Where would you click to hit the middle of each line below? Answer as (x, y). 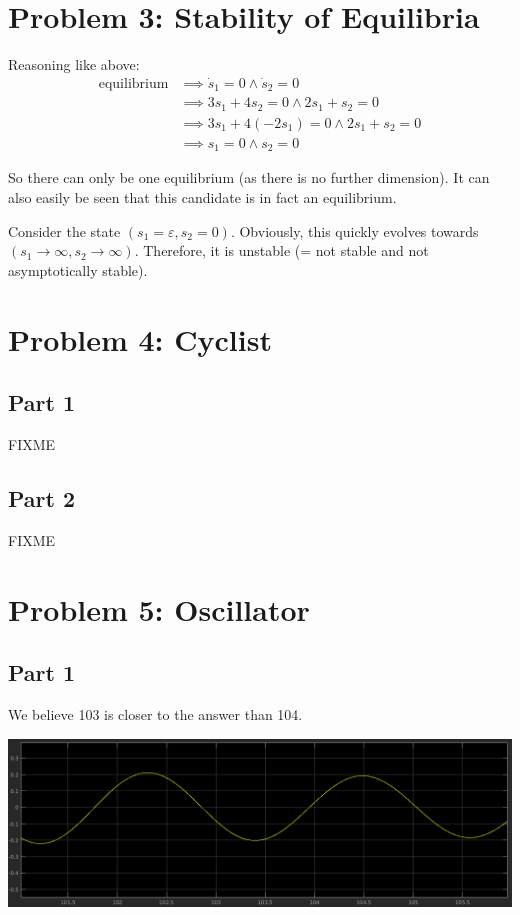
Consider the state (64, 230)
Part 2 (42, 497)
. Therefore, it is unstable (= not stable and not (281, 250)
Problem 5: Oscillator (159, 608)
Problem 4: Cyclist (140, 338)
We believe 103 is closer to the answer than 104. (155, 713)
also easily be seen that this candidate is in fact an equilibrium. (202, 197)
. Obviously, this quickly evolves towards (354, 230)
